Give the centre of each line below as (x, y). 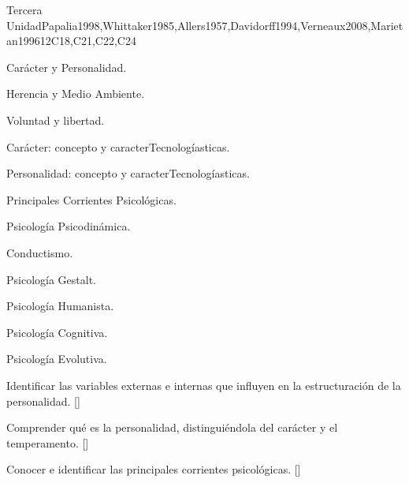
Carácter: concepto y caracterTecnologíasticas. (118, 146)
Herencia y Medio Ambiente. (76, 94)
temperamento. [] (48, 442)
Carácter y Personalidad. (67, 67)
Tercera (24, 9)
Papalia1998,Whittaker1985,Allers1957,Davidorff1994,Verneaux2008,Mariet (222, 25)
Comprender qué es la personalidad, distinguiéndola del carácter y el (172, 427)
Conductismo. (40, 252)
